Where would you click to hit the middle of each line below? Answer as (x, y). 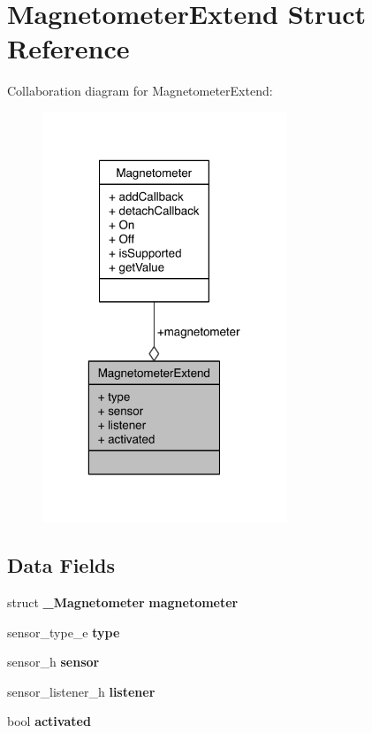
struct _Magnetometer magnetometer (123, 602)
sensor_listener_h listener (81, 691)
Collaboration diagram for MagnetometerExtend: (140, 91)
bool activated (49, 721)
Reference (68, 48)
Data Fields (61, 565)
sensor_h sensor (53, 662)
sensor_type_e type (64, 632)
